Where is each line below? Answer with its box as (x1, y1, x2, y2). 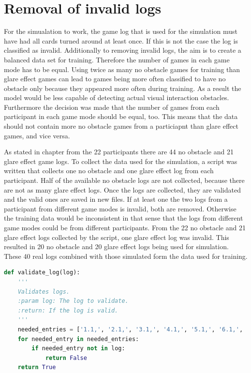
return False (45, 354, 87, 361)
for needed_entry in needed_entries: (17, 335, 139, 343)
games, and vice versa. (4, 130, 70, 140)
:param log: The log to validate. (17, 298, 129, 305)
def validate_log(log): (4, 269, 80, 276)
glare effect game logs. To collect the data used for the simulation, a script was (4, 156, 237, 166)
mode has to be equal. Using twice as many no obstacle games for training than (4, 64, 240, 74)
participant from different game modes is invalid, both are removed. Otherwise (4, 203, 236, 213)
